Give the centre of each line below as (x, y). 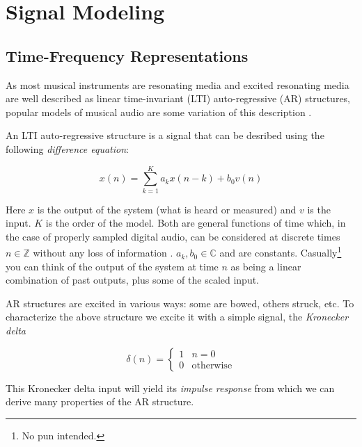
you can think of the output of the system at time (112, 266)
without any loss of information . (103, 253)
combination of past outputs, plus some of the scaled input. (133, 280)
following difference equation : (67, 148)
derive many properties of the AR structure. (100, 401)
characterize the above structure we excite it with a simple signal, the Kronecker (177, 317)
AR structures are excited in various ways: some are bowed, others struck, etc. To (180, 303)
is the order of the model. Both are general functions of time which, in (196, 223)
